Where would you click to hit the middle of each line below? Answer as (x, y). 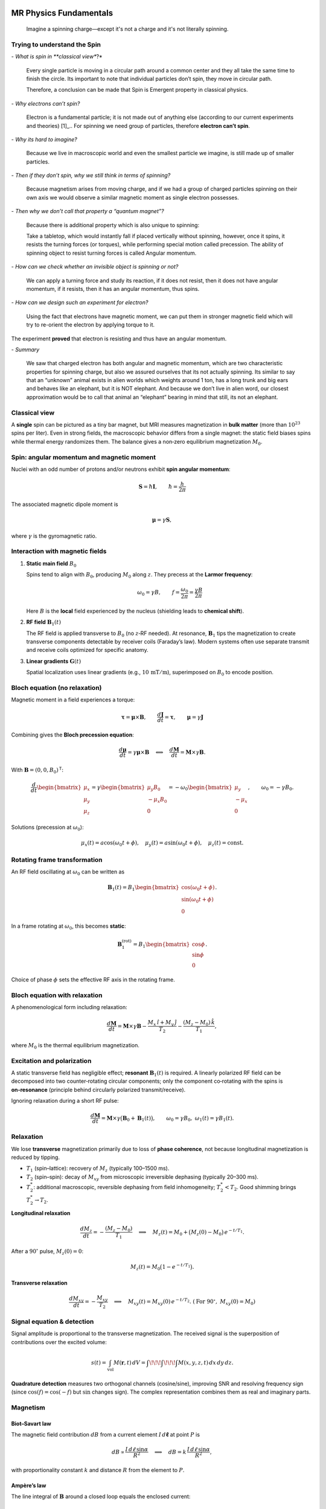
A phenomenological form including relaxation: (69, 1007)
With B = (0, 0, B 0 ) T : (37, 770)
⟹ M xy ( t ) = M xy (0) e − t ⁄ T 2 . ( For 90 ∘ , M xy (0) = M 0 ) (185, 1302)
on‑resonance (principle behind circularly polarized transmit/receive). (98, 1089)
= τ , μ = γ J (184, 717)
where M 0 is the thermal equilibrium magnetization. (75, 1046)
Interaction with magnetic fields (59, 551)
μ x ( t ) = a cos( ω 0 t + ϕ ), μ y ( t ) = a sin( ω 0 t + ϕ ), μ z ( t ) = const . (162, 844)
